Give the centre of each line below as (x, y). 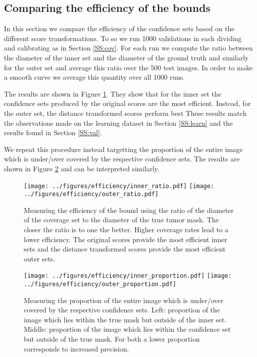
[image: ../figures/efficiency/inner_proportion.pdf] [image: (128, 276)
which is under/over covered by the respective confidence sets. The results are (122, 159)
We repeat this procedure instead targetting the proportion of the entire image (124, 149)
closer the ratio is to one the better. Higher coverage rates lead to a (126, 229)
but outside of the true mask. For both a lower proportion (112, 339)
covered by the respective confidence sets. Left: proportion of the (122, 310)
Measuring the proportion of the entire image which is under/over (124, 300)
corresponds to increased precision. (77, 348)
